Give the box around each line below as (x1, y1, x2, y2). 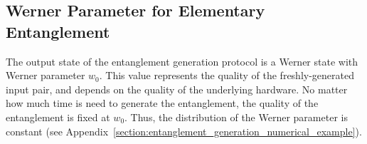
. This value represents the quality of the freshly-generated (99, 68, 354, 83)
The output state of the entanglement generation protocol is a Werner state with (6, 53, 358, 68)
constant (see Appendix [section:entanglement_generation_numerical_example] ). (6, 123, 362, 138)
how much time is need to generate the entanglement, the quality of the (6, 96, 319, 110)
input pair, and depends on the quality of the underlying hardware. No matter (6, 81, 348, 96)
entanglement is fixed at (6, 109, 110, 124)
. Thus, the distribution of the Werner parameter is (124, 109, 348, 124)
